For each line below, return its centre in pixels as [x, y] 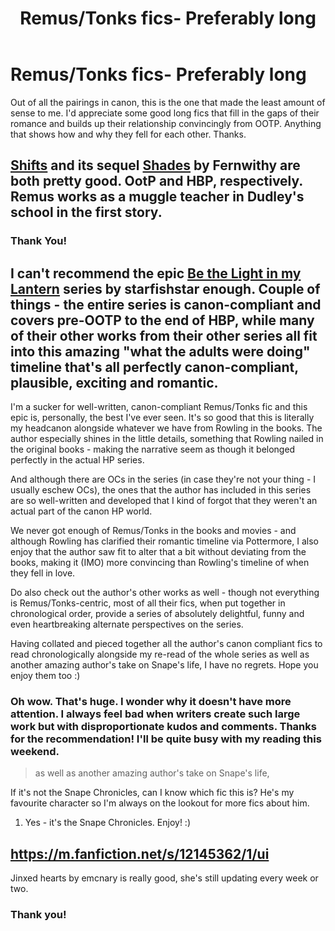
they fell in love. [43, 573]
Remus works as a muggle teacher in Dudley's [157, 197]
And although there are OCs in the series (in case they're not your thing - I [163, 479]
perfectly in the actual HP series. [77, 460]
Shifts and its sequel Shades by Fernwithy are [155, 165]
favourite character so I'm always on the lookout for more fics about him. [160, 803]
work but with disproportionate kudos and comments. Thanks [163, 726]
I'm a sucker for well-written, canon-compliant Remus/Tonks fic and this [159, 407]
